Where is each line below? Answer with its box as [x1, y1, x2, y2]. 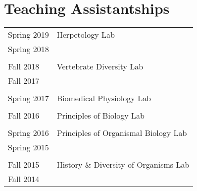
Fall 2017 [8, 75, 40, 87]
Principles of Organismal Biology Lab [56, 127, 187, 139]
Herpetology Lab [56, 29, 115, 41]
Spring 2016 [8, 127, 49, 139]
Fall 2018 [8, 61, 40, 72]
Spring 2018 [8, 43, 49, 55]
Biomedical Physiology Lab [56, 92, 151, 104]
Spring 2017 [8, 92, 49, 104]
